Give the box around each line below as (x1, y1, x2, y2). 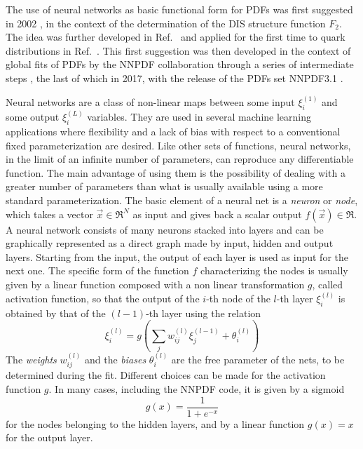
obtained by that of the (6, 305, 106, 320)
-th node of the (206, 291, 270, 305)
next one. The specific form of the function (6, 263, 189, 278)
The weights (6, 351, 57, 366)
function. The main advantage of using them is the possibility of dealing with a (6, 165, 345, 180)
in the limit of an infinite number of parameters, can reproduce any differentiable (6, 152, 354, 166)
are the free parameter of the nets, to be (171, 351, 345, 366)
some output (6, 109, 60, 124)
